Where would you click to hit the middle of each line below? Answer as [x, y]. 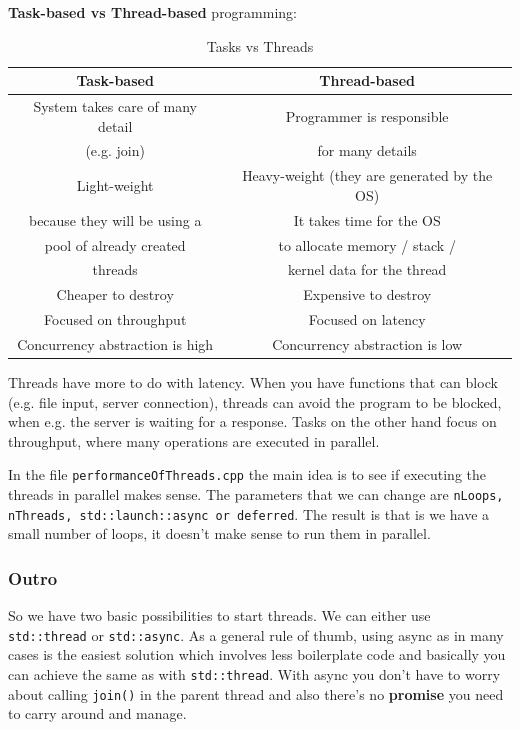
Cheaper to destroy [115, 294]
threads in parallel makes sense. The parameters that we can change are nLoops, [256, 494]
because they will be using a [115, 219]
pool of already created [115, 244]
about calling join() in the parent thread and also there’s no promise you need [256, 693]
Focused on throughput [115, 319]
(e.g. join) [115, 150]
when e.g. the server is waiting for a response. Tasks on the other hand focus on [252, 421]
